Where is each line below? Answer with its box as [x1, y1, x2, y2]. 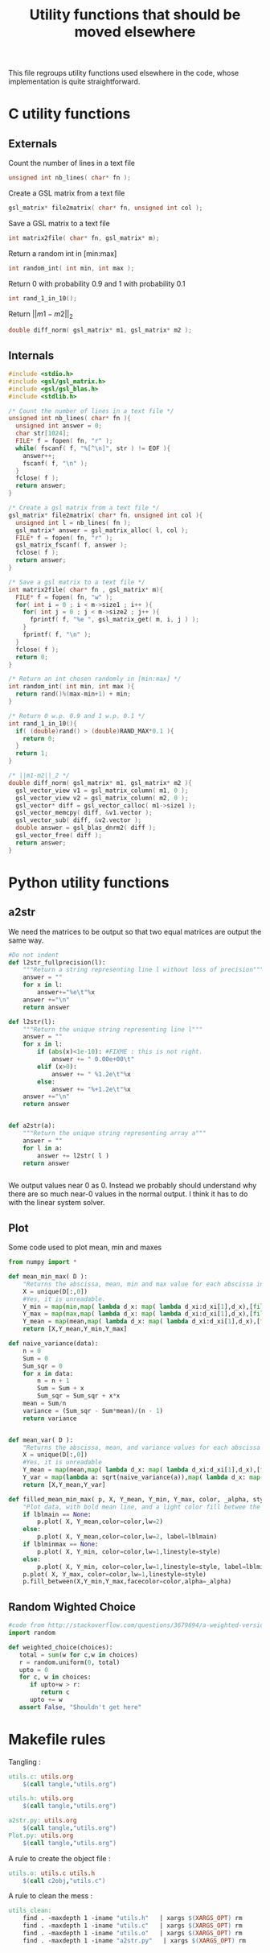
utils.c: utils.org [8, 1773, 74, 1781]
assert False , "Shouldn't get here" [18, 1703, 142, 1711]
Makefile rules [8, 1730, 106, 1749]
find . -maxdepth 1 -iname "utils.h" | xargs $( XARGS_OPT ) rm [22, 1914, 243, 1922]
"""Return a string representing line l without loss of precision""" [22, 966, 264, 974]
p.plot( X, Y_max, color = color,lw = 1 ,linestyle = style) [22, 1570, 207, 1579]
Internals [8, 349, 55, 362]
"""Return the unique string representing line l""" [22, 1025, 203, 1034]
